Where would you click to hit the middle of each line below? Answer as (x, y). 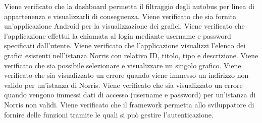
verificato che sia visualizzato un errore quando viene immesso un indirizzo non (126, 75)
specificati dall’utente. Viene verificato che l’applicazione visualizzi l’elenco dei (125, 45)
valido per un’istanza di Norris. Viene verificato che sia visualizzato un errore (123, 85)
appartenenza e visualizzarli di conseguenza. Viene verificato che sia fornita (120, 16)
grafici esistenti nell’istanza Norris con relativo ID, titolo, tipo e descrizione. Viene (131, 55)
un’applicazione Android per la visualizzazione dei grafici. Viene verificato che (124, 26)
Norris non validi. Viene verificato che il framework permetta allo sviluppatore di (129, 104)
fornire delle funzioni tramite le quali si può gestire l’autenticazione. (109, 114)
